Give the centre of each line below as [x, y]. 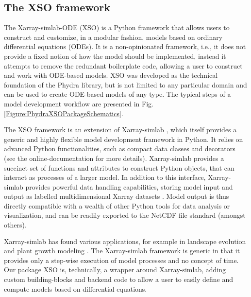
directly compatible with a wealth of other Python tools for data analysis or [117, 205]
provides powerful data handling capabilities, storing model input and [129, 186]
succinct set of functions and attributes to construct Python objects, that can [119, 167]
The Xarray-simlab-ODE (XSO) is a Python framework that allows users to [117, 27]
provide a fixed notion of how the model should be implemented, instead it [115, 56]
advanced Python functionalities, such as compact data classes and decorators [120, 148]
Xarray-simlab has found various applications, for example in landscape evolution [125, 241]
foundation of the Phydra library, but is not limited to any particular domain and [125, 84]
